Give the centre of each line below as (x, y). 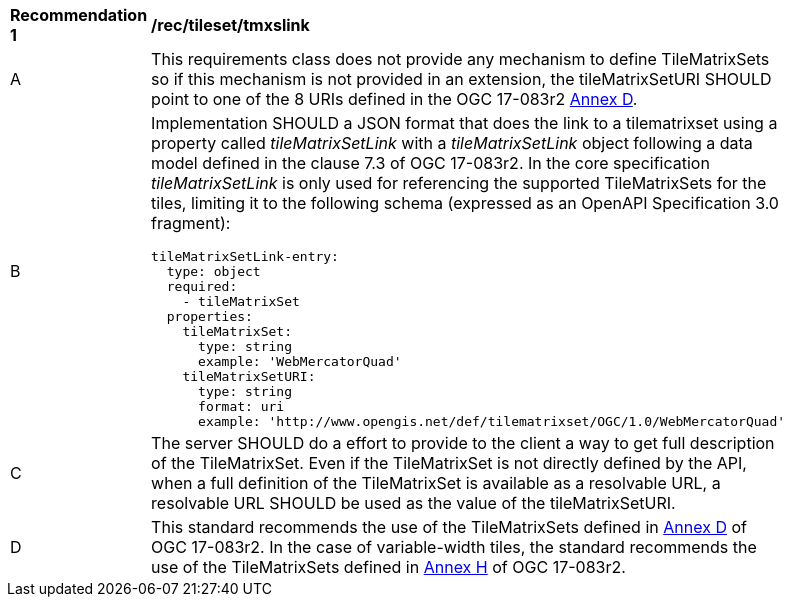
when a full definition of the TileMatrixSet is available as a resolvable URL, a (436, 483)
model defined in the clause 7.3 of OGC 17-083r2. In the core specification (430, 163)
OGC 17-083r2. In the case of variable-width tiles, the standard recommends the (454, 547)
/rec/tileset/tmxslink (230, 25)
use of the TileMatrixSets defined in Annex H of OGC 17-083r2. (388, 567)
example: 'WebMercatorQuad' (300, 361)
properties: (209, 316)
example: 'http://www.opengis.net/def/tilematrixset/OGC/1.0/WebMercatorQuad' (492, 421)
